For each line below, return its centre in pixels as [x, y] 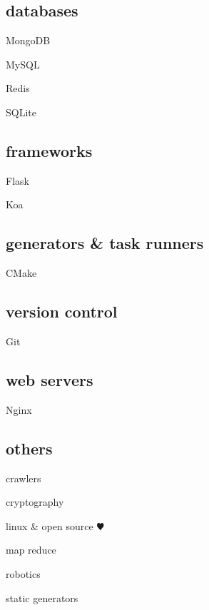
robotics [23, 573]
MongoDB [28, 40]
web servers [50, 379]
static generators [42, 598]
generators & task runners [105, 243]
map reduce [31, 550]
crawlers [24, 478]
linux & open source [50, 525]
